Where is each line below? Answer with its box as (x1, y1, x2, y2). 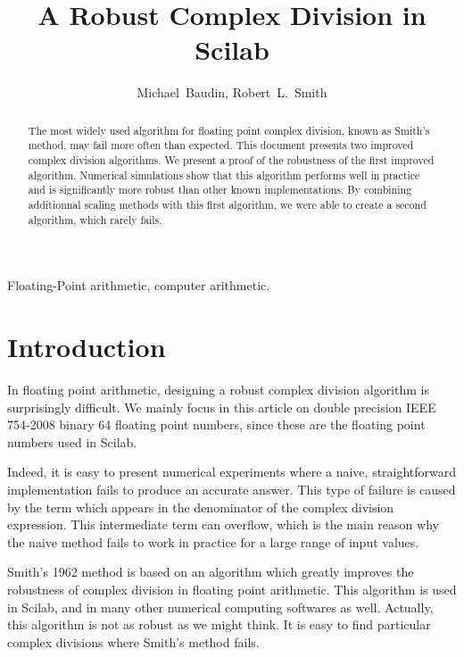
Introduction (7, 328, 166, 365)
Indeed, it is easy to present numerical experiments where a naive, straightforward (7, 462, 457, 481)
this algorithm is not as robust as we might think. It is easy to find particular (7, 615, 431, 634)
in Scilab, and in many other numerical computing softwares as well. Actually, (7, 597, 434, 616)
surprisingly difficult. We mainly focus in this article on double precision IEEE (7, 397, 436, 416)
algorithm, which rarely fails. (28, 212, 162, 227)
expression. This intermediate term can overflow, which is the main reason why (7, 515, 439, 534)
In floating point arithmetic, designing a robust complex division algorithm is (7, 380, 429, 399)
